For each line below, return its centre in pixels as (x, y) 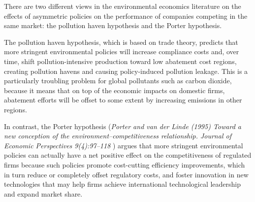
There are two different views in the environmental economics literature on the (123, 6)
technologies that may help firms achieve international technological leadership (123, 184)
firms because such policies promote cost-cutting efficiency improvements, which (125, 164)
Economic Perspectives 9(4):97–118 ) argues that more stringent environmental (124, 145)
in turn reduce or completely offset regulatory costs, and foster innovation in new (126, 174)
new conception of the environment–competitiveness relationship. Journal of (118, 136)
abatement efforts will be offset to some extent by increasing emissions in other (123, 100)
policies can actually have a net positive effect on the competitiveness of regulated (128, 155)
